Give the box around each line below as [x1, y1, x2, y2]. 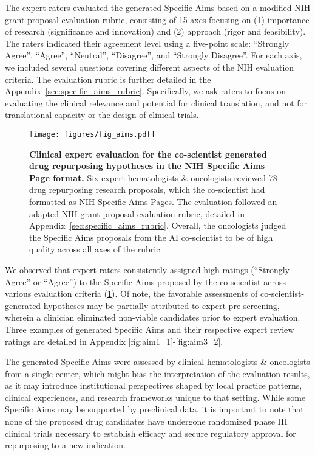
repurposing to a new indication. [5, 439, 126, 451]
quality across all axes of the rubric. [29, 243, 163, 255]
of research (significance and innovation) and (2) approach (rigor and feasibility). [5, 25, 306, 38]
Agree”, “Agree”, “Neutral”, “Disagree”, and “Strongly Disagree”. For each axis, [5, 49, 302, 61]
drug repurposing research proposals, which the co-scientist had [29, 183, 265, 196]
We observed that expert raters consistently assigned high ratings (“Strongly [5, 263, 290, 276]
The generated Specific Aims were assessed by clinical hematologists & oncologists [5, 355, 310, 368]
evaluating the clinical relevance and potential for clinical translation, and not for [5, 96, 308, 109]
